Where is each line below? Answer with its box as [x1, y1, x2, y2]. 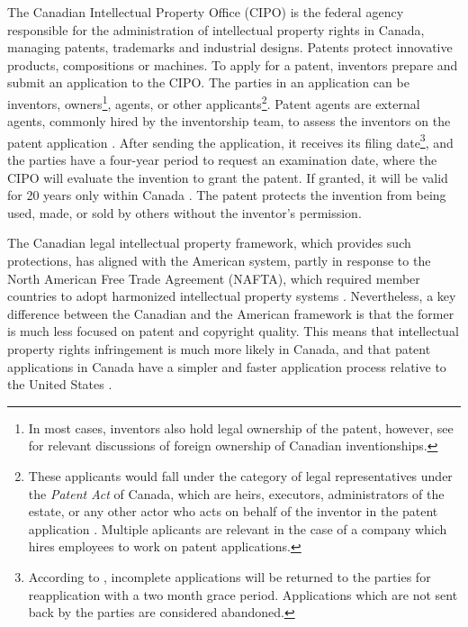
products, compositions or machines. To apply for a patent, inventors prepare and [7, 55, 458, 74]
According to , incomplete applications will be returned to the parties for [28, 567, 431, 586]
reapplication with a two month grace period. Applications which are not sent [28, 585, 458, 604]
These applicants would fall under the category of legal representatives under [28, 466, 453, 485]
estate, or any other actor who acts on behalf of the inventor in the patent [28, 502, 438, 521]
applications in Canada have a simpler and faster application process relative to [7, 357, 446, 376]
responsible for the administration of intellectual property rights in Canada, [7, 20, 425, 39]
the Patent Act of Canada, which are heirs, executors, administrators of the [28, 484, 445, 503]
